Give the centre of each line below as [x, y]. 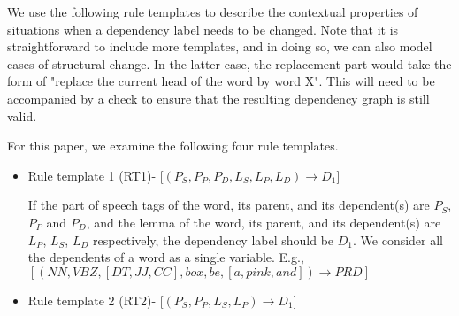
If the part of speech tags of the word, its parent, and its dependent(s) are [229, 205]
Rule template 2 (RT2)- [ [96, 300]
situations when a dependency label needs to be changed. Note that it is [203, 29]
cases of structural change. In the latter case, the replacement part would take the [229, 63]
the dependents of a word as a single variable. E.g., [166, 257]
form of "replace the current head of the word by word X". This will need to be [221, 81]
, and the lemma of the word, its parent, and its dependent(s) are [264, 222]
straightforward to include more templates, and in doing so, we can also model [220, 46]
